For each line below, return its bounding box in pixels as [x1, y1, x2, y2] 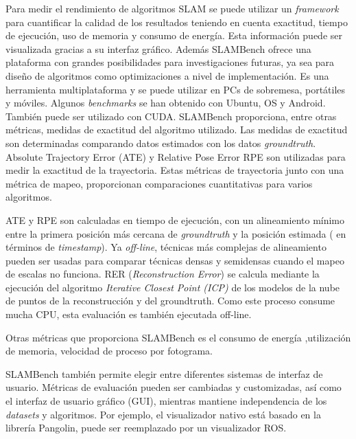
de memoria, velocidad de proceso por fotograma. [5, 344, 213, 358]
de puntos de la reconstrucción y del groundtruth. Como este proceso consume [5, 293, 335, 308]
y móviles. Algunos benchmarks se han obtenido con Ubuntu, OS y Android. [5, 95, 326, 110]
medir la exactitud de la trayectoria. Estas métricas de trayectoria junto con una [5, 163, 344, 177]
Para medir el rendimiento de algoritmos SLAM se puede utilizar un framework [5, 1, 339, 15]
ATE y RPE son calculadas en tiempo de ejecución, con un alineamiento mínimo [5, 212, 345, 227]
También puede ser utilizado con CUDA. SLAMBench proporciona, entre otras [5, 109, 337, 123]
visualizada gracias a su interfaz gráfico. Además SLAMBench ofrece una [5, 41, 311, 56]
